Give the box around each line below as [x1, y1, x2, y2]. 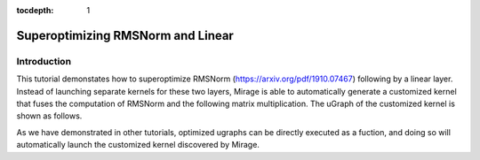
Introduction [16, 55, 71, 67]
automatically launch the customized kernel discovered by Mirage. [16, 140, 260, 150]
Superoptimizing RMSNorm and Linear [16, 27, 235, 43]
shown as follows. [16, 110, 83, 121]
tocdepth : [16, 5, 54, 15]
